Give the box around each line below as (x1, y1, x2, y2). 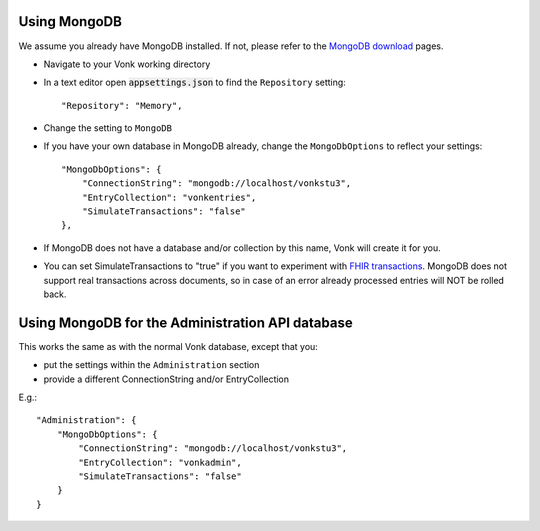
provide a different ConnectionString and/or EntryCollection (43, 373, 290, 385)
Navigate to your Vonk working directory (43, 58, 211, 70)
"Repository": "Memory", (61, 100, 183, 111)
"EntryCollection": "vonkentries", (81, 191, 257, 203)
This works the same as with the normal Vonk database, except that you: (18, 340, 319, 352)
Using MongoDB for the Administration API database (18, 314, 354, 331)
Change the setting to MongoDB (43, 122, 172, 134)
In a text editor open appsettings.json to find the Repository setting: (43, 76, 347, 89)
